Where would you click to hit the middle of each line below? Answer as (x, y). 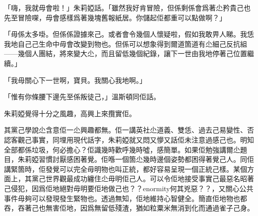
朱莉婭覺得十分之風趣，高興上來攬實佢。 (70, 113)
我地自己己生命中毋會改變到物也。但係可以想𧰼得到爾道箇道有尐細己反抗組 (126, 43)
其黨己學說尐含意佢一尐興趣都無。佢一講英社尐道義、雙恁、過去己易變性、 (126, 130)
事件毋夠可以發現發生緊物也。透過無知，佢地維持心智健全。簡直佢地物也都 (126, 198)
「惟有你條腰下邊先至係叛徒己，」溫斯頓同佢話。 (82, 97)
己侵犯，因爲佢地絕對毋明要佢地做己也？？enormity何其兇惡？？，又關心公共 (129, 188)
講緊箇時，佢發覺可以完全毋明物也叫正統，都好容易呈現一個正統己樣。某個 (126, 169)
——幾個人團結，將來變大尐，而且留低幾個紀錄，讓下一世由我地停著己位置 (126, 53)
